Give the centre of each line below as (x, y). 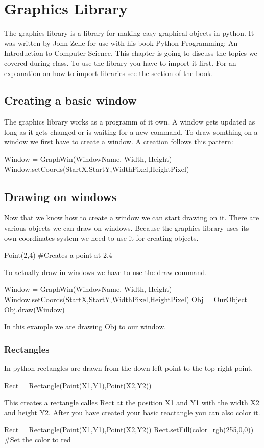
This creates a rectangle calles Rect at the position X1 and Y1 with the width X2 (132, 402)
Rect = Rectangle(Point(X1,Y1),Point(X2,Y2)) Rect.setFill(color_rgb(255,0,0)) (129, 429)
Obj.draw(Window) (34, 309)
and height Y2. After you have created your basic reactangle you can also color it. (132, 412)
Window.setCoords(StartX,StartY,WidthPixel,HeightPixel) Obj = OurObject (126, 299)
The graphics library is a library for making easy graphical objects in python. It (129, 33)
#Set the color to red (38, 439)
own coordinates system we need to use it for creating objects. (101, 238)
